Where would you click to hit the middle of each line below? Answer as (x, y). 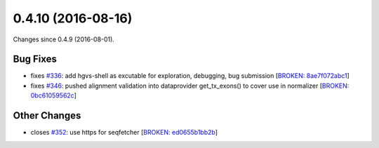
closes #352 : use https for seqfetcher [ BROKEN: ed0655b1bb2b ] (124, 133)
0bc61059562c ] (54, 95)
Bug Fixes (35, 59)
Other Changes (47, 116)
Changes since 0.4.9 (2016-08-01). (64, 39)
